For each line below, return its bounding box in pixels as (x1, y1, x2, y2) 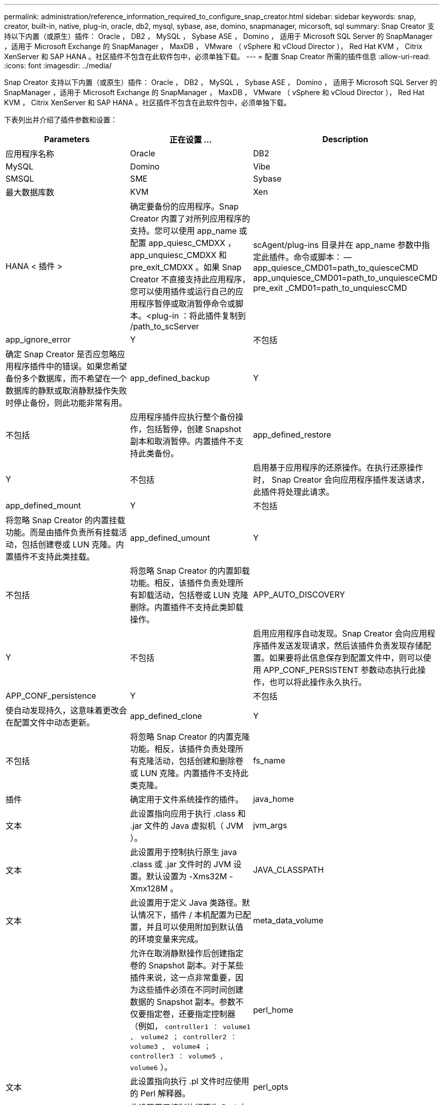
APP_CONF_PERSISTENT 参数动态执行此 (263, 665, 418, 675)
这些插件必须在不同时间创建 (138, 985, 244, 995)
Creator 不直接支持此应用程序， (130, 274, 250, 284)
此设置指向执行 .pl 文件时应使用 (130, 1076, 249, 1086)
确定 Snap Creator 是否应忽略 (6, 349, 117, 359)
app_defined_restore (253, 430, 331, 440)
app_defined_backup (130, 373, 210, 383)
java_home (253, 794, 294, 804)
